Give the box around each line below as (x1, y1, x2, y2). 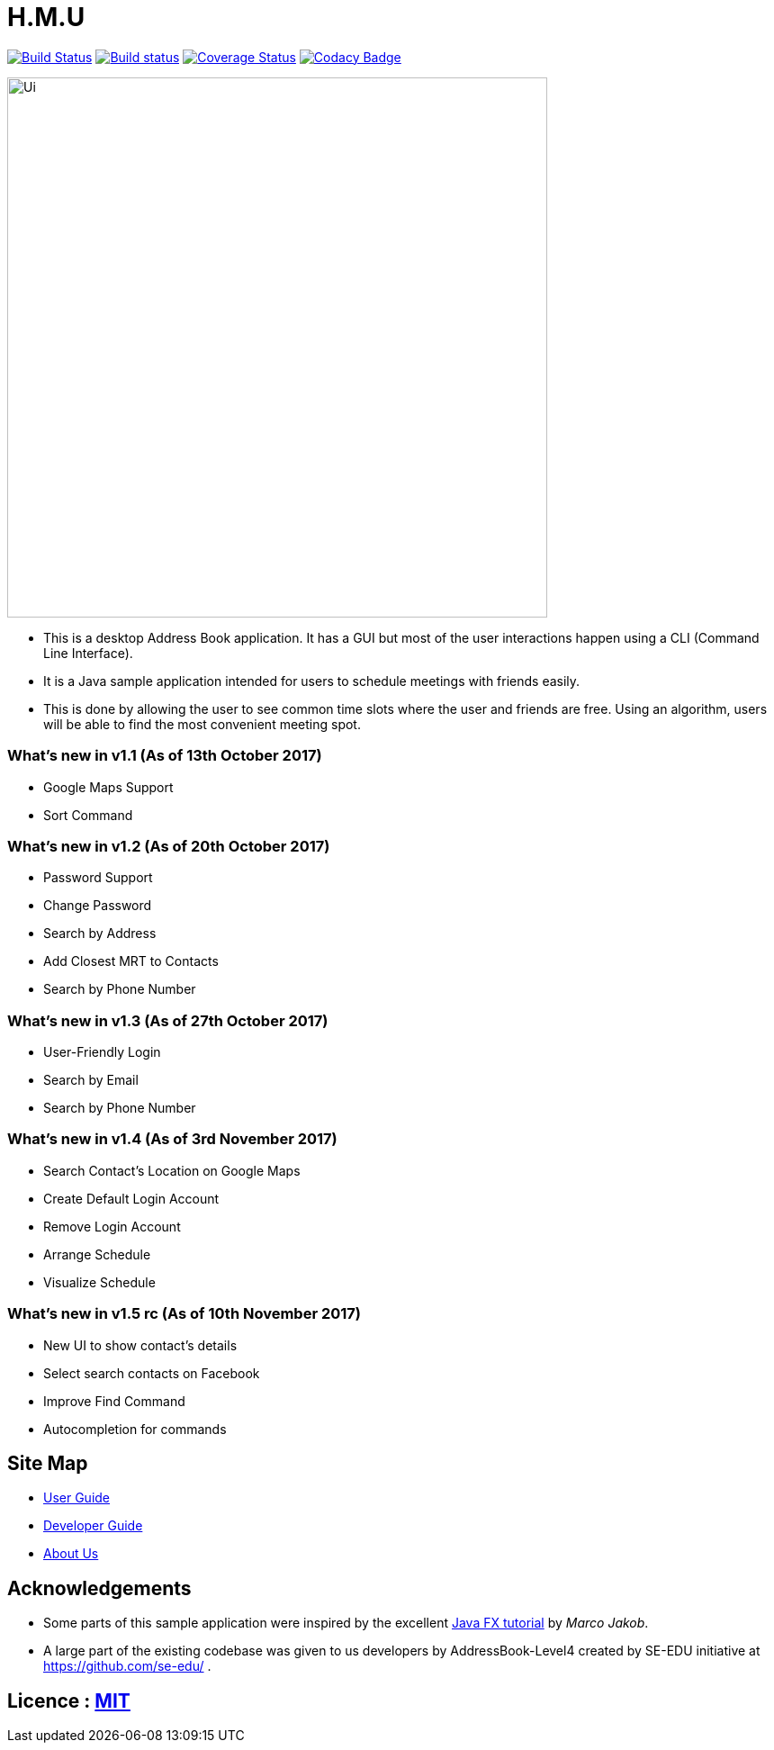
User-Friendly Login (43, 1044, 161, 1060)
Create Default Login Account (43, 1190, 220, 1206)
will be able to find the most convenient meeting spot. (43, 716, 361, 732)
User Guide (43, 1490, 111, 1506)
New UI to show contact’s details (43, 1337, 238, 1353)
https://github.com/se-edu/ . (43, 1658, 211, 1674)
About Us (43, 1546, 99, 1562)
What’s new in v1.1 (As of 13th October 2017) (7, 746, 322, 765)
